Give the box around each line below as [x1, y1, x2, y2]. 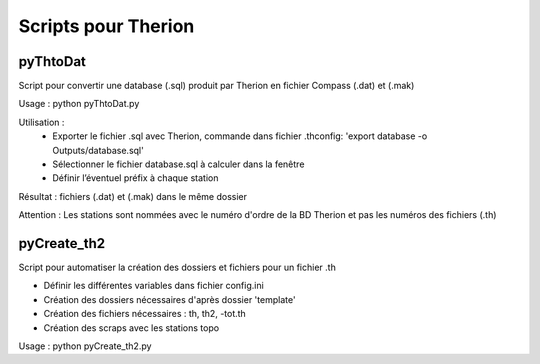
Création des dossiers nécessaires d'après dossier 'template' [43, 293, 296, 305]
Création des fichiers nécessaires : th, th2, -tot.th [43, 308, 247, 320]
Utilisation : [18, 116, 65, 128]
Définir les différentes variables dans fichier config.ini [43, 280, 264, 292]
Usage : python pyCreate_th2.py [18, 340, 152, 352]
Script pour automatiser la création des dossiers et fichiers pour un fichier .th [18, 261, 337, 274]
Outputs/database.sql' [52, 144, 144, 156]
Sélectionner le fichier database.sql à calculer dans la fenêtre [52, 158, 305, 170]
